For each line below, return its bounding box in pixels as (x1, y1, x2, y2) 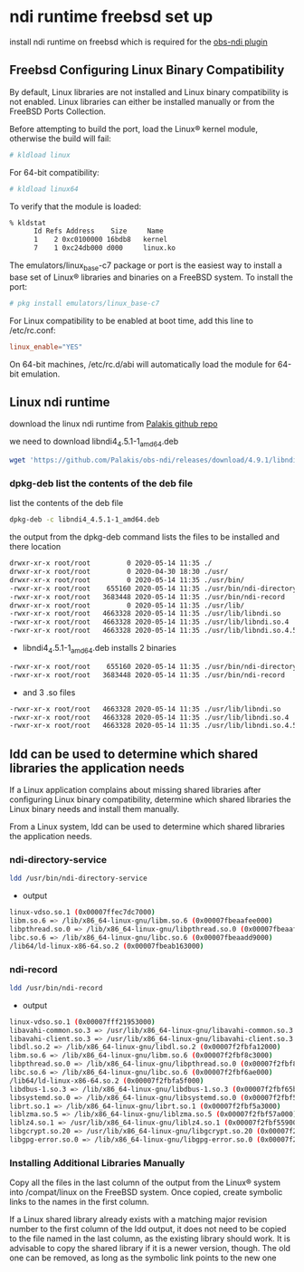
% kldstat (9, 218, 47, 227)
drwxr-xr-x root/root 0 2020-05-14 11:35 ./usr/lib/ (9, 600, 245, 610)
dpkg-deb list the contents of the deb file (9, 477, 193, 490)
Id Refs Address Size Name (33, 226, 165, 236)
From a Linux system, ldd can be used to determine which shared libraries (9, 821, 285, 832)
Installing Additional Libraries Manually (9, 1156, 185, 1169)
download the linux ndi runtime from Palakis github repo (9, 418, 218, 429)
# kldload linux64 (9, 184, 79, 194)
